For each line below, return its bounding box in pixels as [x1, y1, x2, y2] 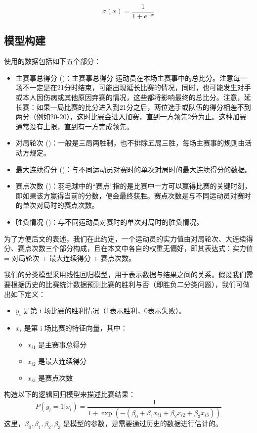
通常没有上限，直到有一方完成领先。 [15, 121, 133, 131]
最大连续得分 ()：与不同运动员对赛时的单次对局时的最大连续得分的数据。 [15, 164, 252, 174]
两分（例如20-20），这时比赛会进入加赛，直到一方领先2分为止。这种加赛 [15, 111, 247, 122]
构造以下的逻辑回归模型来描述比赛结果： [4, 389, 135, 399]
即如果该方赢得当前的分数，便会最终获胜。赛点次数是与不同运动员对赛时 [15, 190, 251, 200]
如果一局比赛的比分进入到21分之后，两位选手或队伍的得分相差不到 [36, 101, 251, 112]
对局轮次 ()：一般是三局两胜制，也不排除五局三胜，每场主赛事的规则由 [15, 138, 245, 148]
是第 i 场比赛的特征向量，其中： [24, 322, 128, 333]
